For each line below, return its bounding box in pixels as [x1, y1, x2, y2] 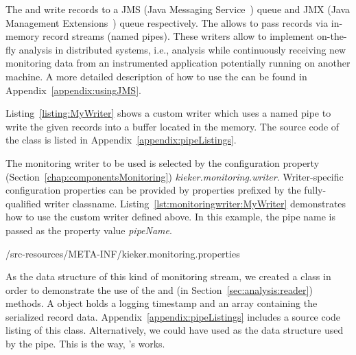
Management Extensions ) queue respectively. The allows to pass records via [5, 15, 329, 30]
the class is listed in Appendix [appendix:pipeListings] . [5, 133, 237, 147]
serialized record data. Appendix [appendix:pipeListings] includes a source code [5, 309, 341, 323]
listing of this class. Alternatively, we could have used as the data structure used [5, 323, 344, 337]
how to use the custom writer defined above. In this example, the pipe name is [5, 209, 336, 224]
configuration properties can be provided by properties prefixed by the [5, 183, 301, 197]
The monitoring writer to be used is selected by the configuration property [5, 155, 320, 170]
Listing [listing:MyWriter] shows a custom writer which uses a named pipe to [5, 106, 331, 120]
